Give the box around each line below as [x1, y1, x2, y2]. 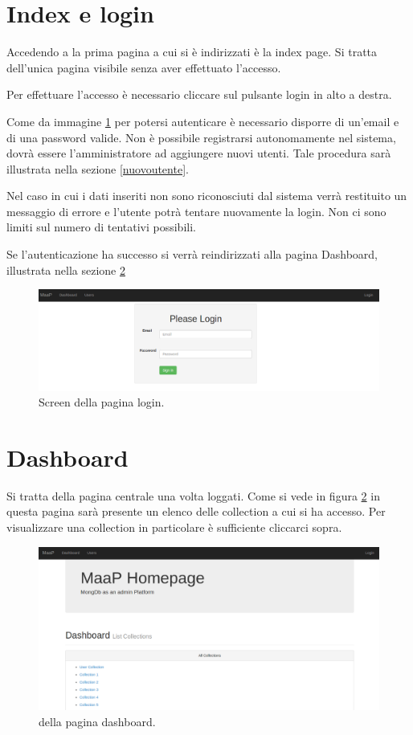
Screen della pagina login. [39, 394, 165, 410]
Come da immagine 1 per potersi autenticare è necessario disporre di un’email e [6, 112, 399, 129]
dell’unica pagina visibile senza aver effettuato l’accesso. [6, 59, 281, 76]
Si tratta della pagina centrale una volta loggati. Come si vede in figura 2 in [6, 487, 380, 504]
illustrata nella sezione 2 [6, 261, 125, 278]
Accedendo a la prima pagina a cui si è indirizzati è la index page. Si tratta [6, 43, 378, 60]
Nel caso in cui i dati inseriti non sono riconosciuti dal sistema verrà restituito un [6, 187, 407, 204]
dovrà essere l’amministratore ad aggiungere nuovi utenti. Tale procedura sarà [6, 145, 391, 161]
